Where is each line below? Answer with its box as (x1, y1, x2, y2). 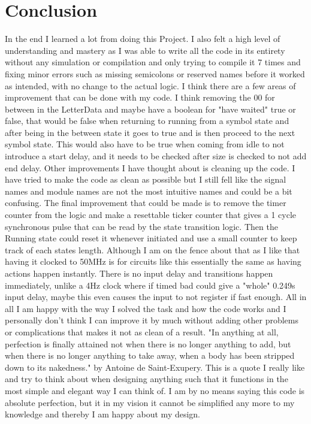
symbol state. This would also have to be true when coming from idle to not (5, 138, 285, 150)
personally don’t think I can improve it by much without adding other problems (5, 314, 298, 326)
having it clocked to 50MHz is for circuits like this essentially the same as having (5, 255, 301, 268)
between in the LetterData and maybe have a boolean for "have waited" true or (5, 102, 296, 115)
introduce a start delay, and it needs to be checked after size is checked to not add (5, 150, 307, 162)
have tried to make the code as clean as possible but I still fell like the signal (5, 173, 286, 186)
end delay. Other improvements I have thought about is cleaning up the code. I (5, 161, 295, 174)
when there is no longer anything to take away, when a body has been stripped (5, 349, 295, 362)
